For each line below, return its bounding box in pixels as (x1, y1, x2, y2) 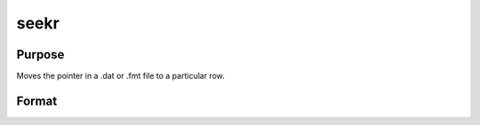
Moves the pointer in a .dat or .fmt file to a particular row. (16, 71, 226, 82)
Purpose (16, 47, 65, 62)
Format (16, 93, 58, 108)
